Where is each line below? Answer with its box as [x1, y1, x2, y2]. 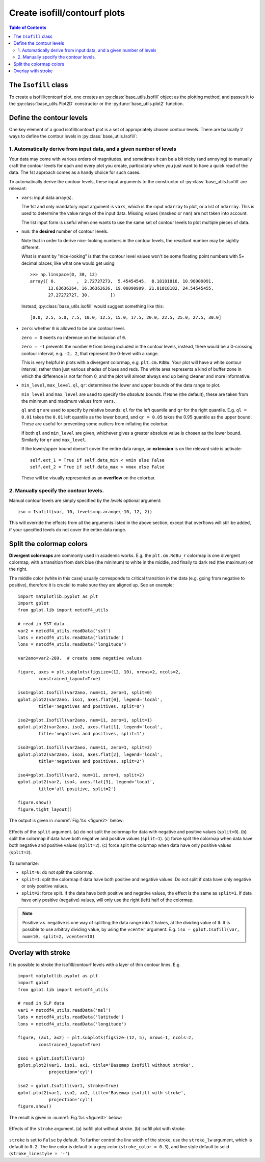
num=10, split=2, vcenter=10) [22, 934, 95, 939]
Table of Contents [9, 25, 47, 30]
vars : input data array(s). [21, 194, 73, 200]
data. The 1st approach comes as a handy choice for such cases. [9, 169, 141, 175]
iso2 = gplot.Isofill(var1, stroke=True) [18, 1083, 119, 1089]
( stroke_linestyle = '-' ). [9, 1151, 71, 1157]
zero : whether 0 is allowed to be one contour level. [21, 326, 125, 332]
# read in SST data [18, 621, 65, 627]
